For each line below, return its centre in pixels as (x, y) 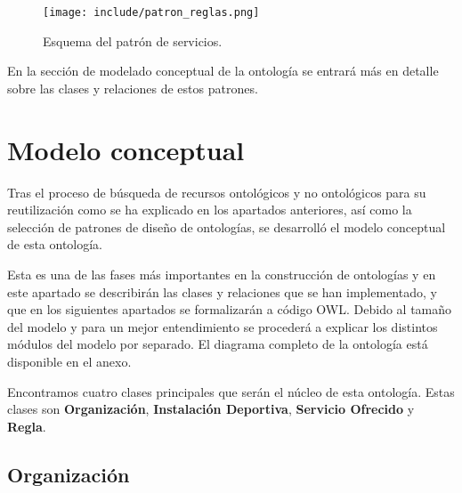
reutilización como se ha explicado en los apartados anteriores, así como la (210, 210)
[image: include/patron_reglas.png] (151, 12)
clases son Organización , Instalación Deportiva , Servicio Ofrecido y (211, 409)
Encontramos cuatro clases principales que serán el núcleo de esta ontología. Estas (231, 391)
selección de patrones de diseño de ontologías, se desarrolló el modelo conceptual (227, 226)
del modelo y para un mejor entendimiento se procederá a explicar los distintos (223, 326)
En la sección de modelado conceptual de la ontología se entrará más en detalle (223, 71)
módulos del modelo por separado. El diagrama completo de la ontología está (218, 344)
